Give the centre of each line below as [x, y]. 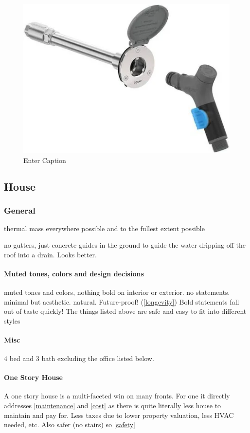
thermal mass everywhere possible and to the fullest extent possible [104, 228]
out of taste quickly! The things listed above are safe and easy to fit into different [125, 311]
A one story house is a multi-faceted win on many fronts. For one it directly [117, 396]
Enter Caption [45, 160]
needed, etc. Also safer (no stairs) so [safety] [70, 424]
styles [12, 320]
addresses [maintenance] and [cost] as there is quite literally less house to [113, 406]
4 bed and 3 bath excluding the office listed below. [79, 358]
